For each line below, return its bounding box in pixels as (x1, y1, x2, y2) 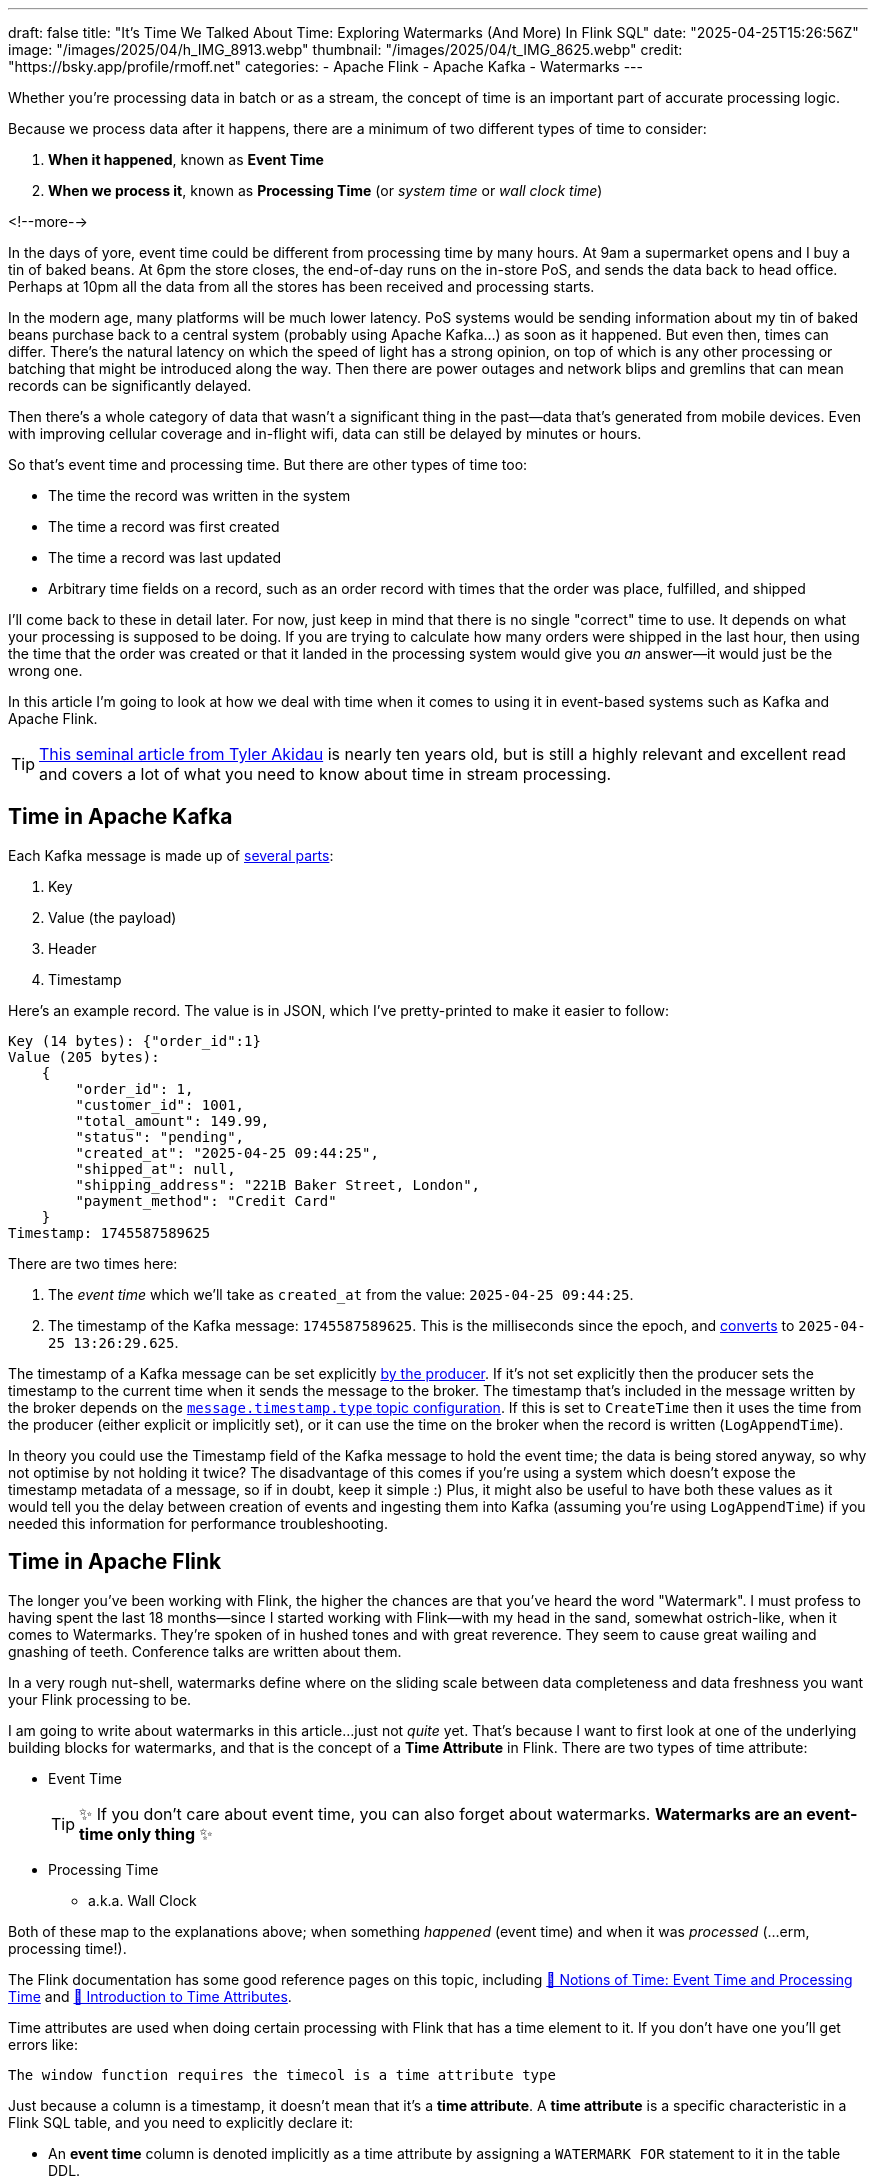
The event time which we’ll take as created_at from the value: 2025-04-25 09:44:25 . (48, 1285, 634, 1303)
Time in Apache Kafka (8, 804, 233, 830)
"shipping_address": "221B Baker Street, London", (75, 1176, 481, 1193)
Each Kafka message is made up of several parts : (8, 846, 334, 864)
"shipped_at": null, (75, 1160, 236, 1177)
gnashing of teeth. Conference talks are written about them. (8, 1642, 402, 1660)
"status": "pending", (75, 1128, 245, 1145)
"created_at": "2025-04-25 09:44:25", (75, 1144, 379, 1161)
